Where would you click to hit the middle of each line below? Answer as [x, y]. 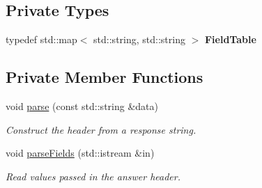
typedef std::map [41, 39]
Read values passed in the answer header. [93, 176]
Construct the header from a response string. [101, 129]
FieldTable [230, 39]
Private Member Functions [105, 77]
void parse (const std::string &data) [82, 106]
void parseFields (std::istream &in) [80, 153]
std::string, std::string [139, 39]
